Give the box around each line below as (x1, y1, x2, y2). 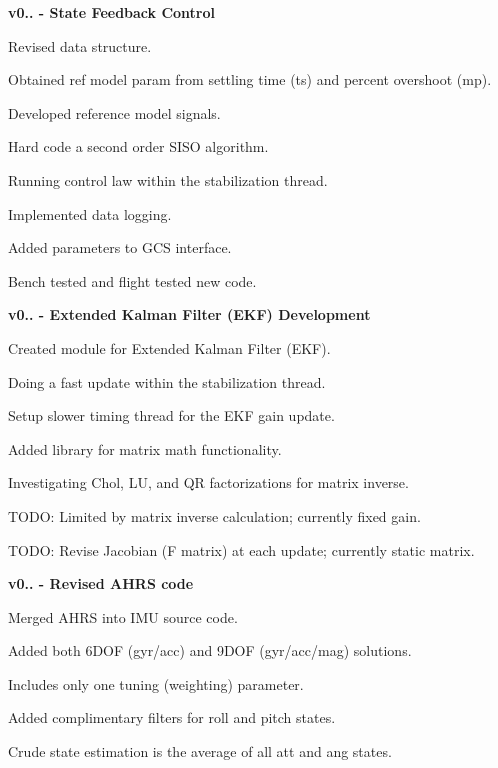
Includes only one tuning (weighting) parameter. (8, 673, 304, 694)
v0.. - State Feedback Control (8, 2, 216, 22)
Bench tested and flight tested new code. (8, 270, 257, 291)
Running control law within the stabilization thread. (8, 169, 328, 190)
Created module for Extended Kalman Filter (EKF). (8, 337, 331, 358)
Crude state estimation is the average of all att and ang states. (8, 741, 392, 762)
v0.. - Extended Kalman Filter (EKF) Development (8, 304, 371, 325)
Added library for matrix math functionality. (8, 438, 282, 459)
